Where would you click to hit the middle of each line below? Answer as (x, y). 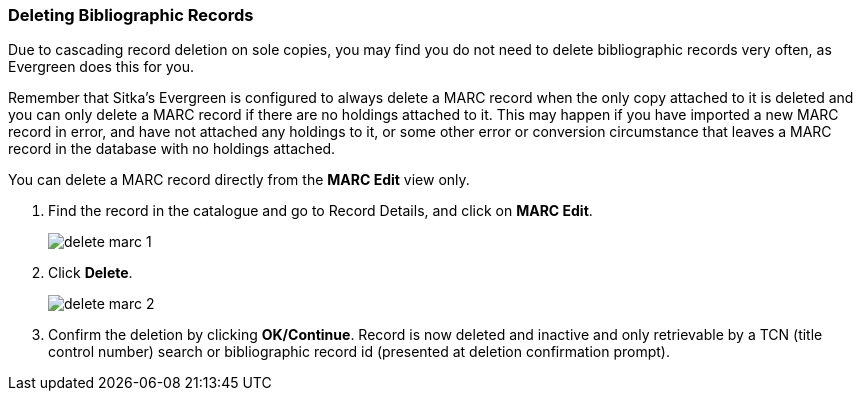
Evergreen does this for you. (101, 67)
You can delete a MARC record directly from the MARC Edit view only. (239, 180)
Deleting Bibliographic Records (131, 15)
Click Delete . (90, 273)
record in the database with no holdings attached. (172, 149)
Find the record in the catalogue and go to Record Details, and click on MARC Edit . (320, 211)
